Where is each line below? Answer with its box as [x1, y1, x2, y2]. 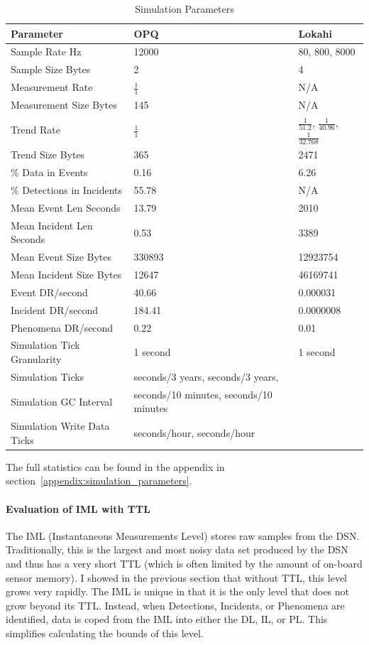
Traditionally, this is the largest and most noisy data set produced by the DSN [6, 542, 348, 557]
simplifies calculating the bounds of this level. [6, 626, 204, 641]
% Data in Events [11, 165, 88, 180]
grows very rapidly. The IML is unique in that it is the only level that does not [6, 584, 350, 599]
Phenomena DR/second [11, 320, 114, 335]
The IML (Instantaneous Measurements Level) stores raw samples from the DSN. [6, 528, 360, 543]
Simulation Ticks [11, 369, 84, 384]
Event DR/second [11, 284, 88, 299]
